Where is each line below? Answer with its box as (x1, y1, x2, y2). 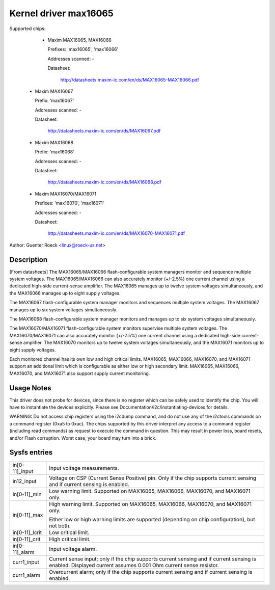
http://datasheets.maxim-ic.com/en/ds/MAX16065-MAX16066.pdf (60, 76, 200, 83)
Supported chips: (9, 25, 46, 32)
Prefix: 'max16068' (35, 149, 75, 155)
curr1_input (12, 558, 39, 566)
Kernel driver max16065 (9, 8, 114, 19)
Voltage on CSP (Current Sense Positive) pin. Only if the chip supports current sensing (49, 474, 257, 481)
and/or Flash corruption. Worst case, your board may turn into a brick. (9, 435, 156, 441)
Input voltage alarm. (49, 545, 97, 552)
